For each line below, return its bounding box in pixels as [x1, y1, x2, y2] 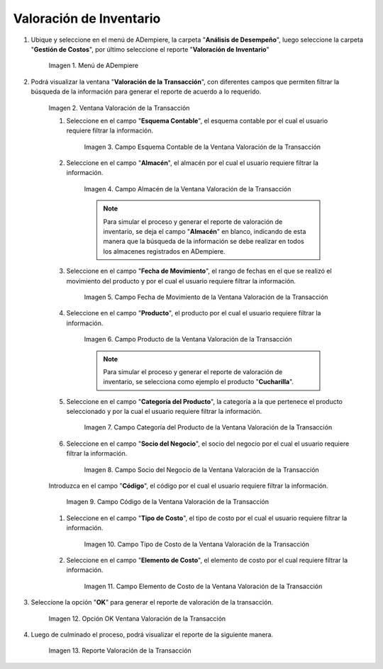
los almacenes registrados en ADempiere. [103, 247, 226, 255]
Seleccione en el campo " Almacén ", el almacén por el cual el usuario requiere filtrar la [66, 159, 319, 167]
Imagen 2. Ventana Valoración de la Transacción [48, 103, 190, 112]
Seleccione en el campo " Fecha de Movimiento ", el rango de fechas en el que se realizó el [66, 266, 333, 276]
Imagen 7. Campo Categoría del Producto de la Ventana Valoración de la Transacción [84, 423, 333, 432]
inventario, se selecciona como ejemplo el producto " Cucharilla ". [103, 378, 294, 386]
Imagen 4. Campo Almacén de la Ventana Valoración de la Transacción [84, 184, 292, 193]
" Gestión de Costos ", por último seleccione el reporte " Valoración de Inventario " [30, 45, 270, 53]
